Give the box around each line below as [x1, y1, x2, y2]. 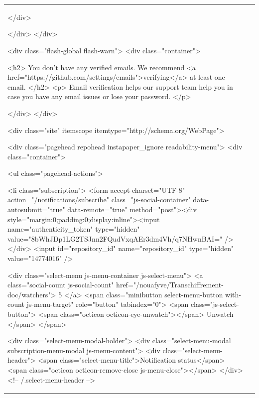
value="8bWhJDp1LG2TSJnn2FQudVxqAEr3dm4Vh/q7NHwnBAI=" [7, 233, 223, 244]
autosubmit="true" [7, 204, 65, 215]
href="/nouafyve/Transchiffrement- [116, 279, 224, 290]
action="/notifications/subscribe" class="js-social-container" [7, 194, 191, 205]
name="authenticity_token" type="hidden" [7, 224, 140, 234]
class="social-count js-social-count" [7, 279, 114, 290]
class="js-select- [190, 299, 239, 309]
